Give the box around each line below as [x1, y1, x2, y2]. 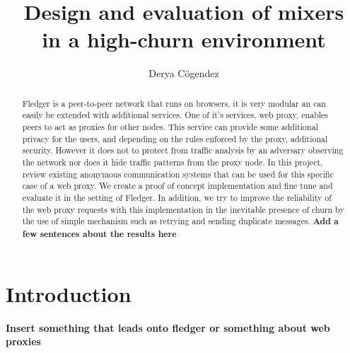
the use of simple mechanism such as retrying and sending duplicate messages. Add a [22, 215, 339, 228]
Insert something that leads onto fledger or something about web [6, 320, 330, 335]
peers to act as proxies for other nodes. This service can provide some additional [22, 121, 318, 133]
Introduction [6, 279, 132, 308]
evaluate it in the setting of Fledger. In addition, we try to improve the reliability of [22, 191, 332, 203]
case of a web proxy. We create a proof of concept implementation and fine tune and [22, 180, 333, 192]
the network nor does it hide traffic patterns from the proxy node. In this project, [22, 156, 323, 168]
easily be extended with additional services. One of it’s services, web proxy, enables [22, 109, 329, 121]
